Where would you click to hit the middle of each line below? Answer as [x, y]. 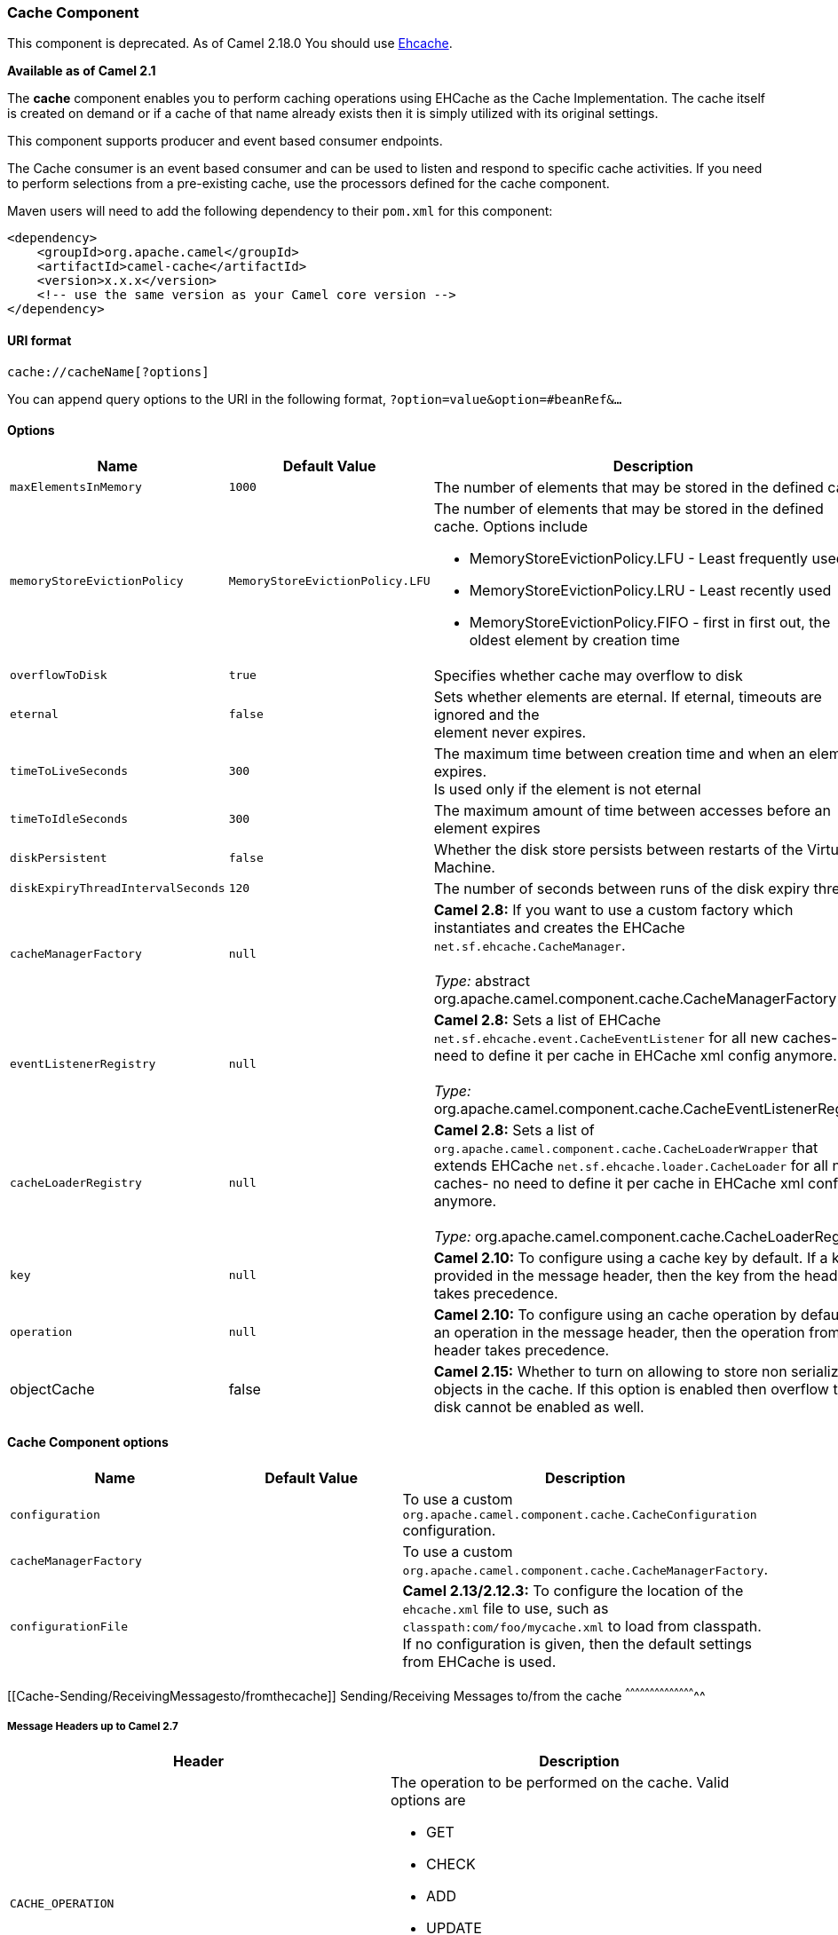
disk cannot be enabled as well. [539, 1406]
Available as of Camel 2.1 [82, 71]
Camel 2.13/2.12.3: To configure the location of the [573, 1591]
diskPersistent [59, 858]
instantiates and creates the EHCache [559, 927]
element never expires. [510, 732]
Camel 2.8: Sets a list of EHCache [547, 1019]
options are [428, 1801]
